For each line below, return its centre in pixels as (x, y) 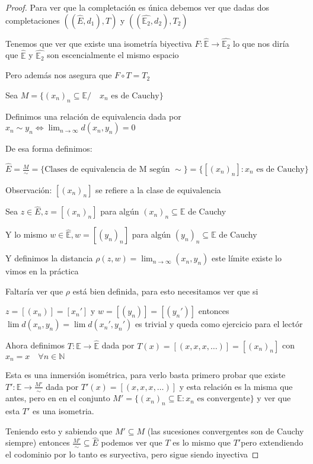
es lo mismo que (202, 442)
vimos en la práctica (42, 271)
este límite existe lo (246, 258)
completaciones (33, 20)
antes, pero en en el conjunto (58, 398)
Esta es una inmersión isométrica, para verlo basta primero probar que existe (146, 375)
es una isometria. (63, 411)
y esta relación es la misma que (236, 386)
